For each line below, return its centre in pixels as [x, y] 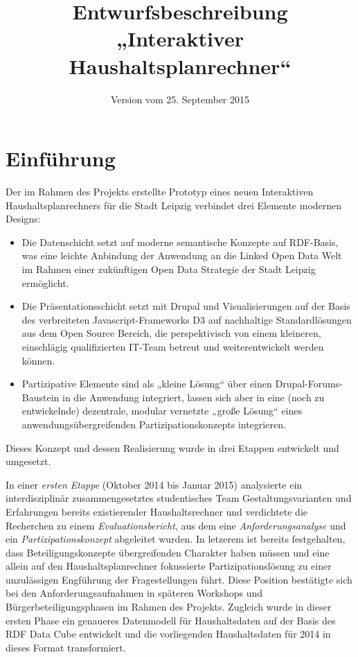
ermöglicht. [45, 282]
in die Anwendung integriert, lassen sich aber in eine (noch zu [194, 397]
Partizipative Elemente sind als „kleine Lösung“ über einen [147, 384]
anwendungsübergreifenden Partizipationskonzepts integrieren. [154, 424]
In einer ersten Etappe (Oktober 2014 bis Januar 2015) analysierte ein [154, 484]
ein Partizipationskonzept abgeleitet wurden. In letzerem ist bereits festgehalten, [176, 539]
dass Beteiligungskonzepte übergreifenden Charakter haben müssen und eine [168, 552]
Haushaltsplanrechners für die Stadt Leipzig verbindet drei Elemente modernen [174, 205]
